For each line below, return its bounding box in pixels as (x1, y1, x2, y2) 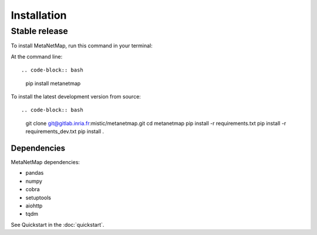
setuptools (25, 194, 51, 201)
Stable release (11, 26, 69, 36)
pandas (25, 169, 44, 176)
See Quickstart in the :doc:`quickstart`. (11, 221, 104, 228)
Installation (11, 9, 67, 22)
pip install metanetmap (25, 80, 81, 87)
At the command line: (11, 53, 63, 60)
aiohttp (25, 202, 43, 209)
